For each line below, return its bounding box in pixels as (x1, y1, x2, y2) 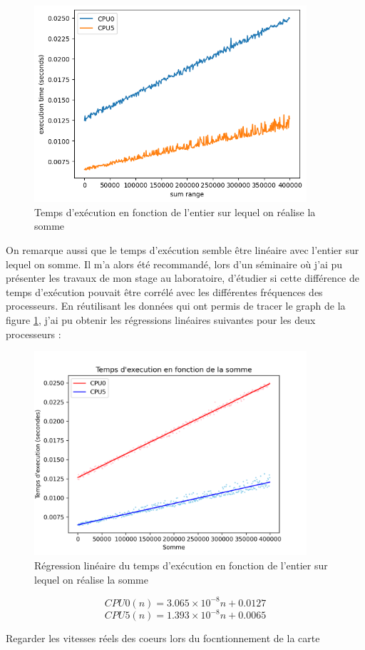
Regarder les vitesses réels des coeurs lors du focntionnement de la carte (6, 631, 320, 646)
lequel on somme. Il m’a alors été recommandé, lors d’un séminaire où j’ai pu (6, 256, 343, 271)
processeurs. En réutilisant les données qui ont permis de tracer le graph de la (6, 298, 346, 313)
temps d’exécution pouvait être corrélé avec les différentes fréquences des (6, 284, 323, 299)
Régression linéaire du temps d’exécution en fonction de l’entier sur (34, 557, 328, 572)
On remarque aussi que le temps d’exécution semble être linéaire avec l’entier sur (6, 242, 359, 257)
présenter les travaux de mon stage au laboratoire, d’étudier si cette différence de (6, 270, 359, 285)
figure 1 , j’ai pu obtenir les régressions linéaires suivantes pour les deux (6, 312, 316, 327)
